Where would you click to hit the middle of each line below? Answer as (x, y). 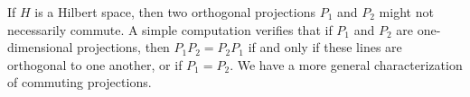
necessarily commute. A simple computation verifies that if (170, 29)
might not (406, 12)
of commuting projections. (80, 82)
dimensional (40, 47)
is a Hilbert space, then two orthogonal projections (175, 12)
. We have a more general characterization (346, 64)
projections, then (123, 47)
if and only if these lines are (325, 47)
